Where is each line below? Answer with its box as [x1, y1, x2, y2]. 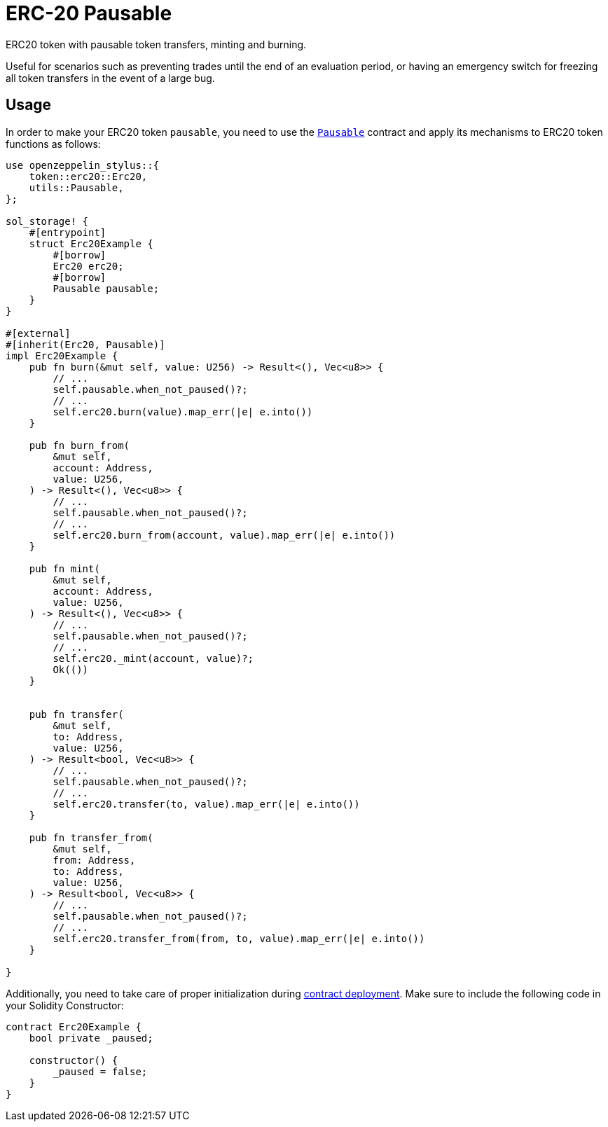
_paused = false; [53, 1065, 148, 1077]
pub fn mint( [29, 562, 100, 574]
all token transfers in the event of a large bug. [6, 71, 215, 84]
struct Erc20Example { [29, 237, 153, 249]
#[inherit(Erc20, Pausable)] [6, 338, 165, 350]
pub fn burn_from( [29, 439, 130, 451]
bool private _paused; [29, 1032, 153, 1044]
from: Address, [53, 854, 136, 866]
